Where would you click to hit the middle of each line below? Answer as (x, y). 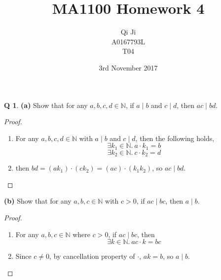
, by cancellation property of (92, 256)
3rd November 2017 (128, 67)
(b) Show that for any (38, 201)
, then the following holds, (175, 138)
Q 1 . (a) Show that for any (46, 105)
